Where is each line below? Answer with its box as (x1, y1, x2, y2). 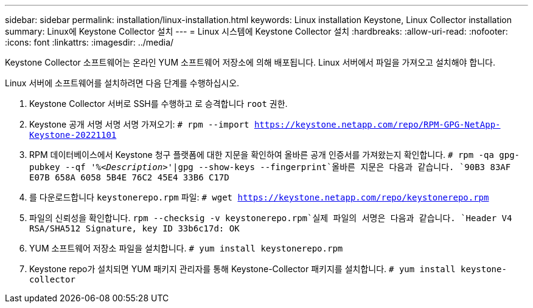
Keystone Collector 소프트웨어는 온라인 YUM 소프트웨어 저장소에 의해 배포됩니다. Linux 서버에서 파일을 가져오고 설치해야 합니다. (5, 57, 496, 67)
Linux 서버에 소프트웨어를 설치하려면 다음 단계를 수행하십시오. (5, 78, 240, 88)
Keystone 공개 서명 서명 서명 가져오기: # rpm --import (29, 119, 249, 129)
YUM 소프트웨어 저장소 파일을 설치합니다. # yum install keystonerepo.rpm (29, 243, 343, 253)
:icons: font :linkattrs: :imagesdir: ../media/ (5, 37, 174, 47)
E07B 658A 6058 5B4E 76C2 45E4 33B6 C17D (29, 173, 229, 182)
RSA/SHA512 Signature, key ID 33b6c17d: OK (29, 224, 240, 233)
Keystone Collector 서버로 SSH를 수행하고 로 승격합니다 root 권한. (29, 98, 288, 109)
